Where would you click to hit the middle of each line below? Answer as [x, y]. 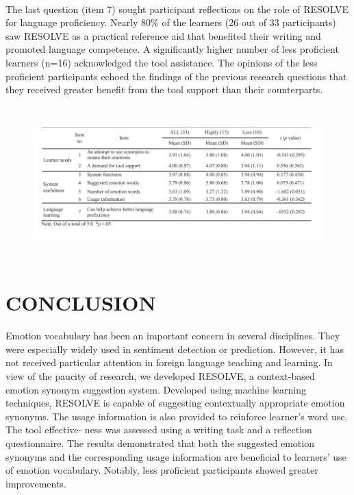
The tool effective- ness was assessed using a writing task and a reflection [159, 430]
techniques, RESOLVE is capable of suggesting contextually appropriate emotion [175, 403]
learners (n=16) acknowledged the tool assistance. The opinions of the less [162, 62]
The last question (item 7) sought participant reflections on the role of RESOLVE [177, 9]
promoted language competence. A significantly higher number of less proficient [172, 49]
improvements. [36, 483]
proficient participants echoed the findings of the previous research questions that [176, 76]
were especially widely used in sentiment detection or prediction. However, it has [175, 349]
